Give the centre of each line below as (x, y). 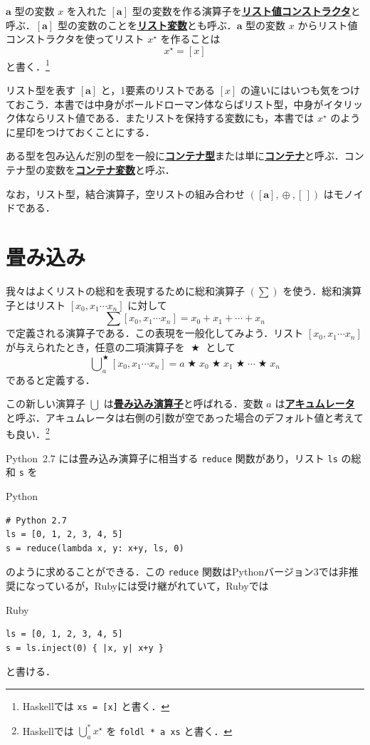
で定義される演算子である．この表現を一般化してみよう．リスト (155, 333)
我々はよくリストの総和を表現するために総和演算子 (125, 290)
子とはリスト (36, 304)
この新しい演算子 (46, 403)
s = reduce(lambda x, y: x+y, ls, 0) (95, 548)
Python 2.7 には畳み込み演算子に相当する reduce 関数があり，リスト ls (172, 458)
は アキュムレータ (315, 403)
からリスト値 (328, 25)
